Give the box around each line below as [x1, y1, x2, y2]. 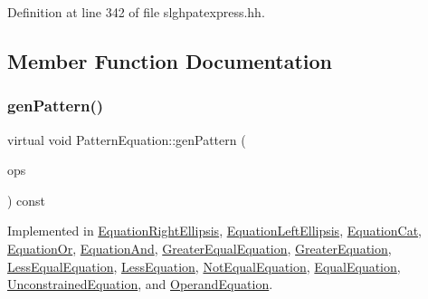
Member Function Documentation [7, 46, 333, 74]
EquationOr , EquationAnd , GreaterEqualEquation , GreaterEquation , [7, 238, 392, 257]
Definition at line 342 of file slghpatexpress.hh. [7, 3, 265, 21]
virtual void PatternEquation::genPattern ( [7, 130, 246, 149]
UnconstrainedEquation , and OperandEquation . [7, 275, 273, 294]
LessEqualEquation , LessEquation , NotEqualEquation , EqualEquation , [7, 256, 401, 275]
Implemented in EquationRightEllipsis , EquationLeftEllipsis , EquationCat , [7, 221, 422, 240]
